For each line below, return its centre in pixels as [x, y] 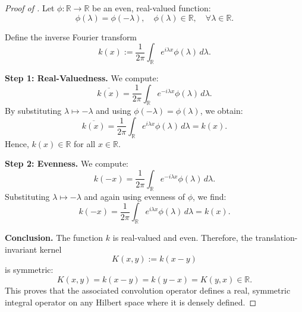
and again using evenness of [134, 196]
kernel [51, 249]
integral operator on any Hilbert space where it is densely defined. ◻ [131, 302]
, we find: [210, 196]
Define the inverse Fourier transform [71, 36]
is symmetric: [29, 270]
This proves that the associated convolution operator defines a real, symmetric [148, 290]
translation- [276, 238]
